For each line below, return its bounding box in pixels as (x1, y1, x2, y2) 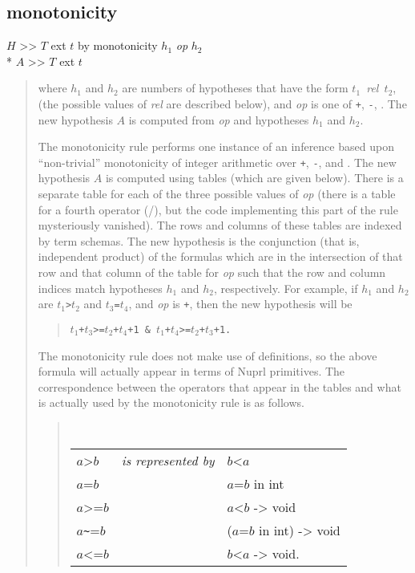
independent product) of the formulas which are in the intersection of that (38, 248, 403, 265)
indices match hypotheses (38, 279, 163, 296)
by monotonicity (78, 37, 158, 54)
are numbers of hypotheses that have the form (122, 79, 349, 96)
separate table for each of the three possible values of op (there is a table (38, 185, 396, 202)
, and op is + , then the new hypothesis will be (128, 295, 353, 312)
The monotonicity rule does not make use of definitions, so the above (38, 347, 377, 364)
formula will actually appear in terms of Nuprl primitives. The (38, 363, 345, 380)
